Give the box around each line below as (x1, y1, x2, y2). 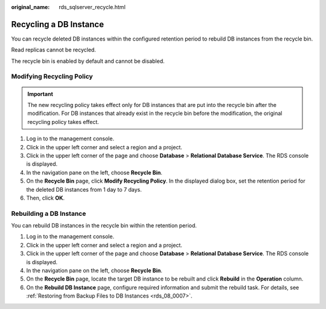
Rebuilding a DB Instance (11, 209, 86, 218)
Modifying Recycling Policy (11, 73, 93, 81)
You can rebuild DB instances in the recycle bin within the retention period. (11, 222, 197, 229)
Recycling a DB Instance (11, 19, 104, 30)
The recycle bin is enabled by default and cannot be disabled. (11, 57, 165, 65)
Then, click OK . (26, 194, 65, 201)
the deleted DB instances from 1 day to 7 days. (26, 186, 142, 193)
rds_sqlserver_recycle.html (59, 4, 126, 10)
